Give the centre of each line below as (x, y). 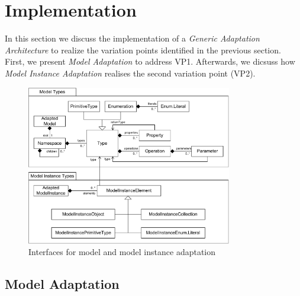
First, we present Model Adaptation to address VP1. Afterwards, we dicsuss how (150, 61)
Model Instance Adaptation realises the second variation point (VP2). (130, 73)
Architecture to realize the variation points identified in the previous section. (143, 50)
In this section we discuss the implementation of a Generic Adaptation (132, 38)
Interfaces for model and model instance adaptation (122, 252)
